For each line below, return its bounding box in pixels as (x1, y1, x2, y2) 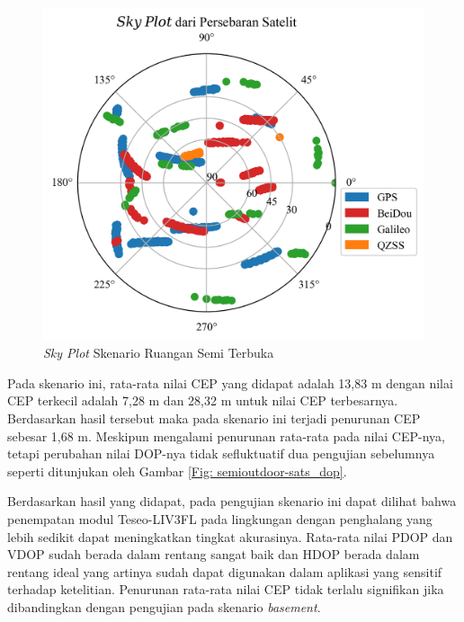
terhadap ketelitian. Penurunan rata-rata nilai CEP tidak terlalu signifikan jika (7, 580, 444, 599)
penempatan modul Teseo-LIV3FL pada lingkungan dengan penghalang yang (7, 509, 433, 528)
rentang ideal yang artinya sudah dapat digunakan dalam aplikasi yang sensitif (7, 562, 442, 581)
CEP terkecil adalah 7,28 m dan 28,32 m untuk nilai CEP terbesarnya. (7, 391, 398, 410)
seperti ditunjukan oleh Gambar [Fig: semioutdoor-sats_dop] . (7, 461, 347, 480)
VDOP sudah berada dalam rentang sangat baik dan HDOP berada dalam (7, 545, 420, 564)
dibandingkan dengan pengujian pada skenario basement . (7, 597, 321, 616)
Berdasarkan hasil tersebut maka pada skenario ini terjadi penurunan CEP (7, 408, 421, 427)
